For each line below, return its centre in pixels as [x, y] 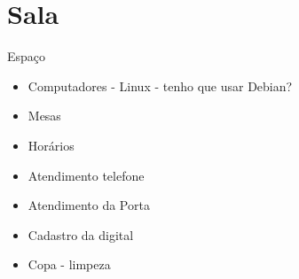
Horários [51, 145]
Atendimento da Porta [89, 205]
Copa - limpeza [69, 264]
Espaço [27, 56]
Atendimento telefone [86, 175]
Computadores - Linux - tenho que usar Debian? [160, 85]
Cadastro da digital [81, 234]
